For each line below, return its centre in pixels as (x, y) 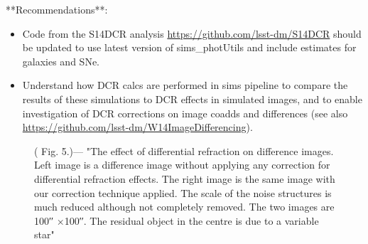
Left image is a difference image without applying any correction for (182, 165)
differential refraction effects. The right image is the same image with (185, 178)
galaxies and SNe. (61, 61)
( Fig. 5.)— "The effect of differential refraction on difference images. (184, 150)
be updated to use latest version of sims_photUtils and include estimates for (189, 47)
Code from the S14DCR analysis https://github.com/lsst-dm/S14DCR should (192, 33)
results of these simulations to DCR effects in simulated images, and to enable (192, 99)
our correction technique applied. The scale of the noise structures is (183, 192)
